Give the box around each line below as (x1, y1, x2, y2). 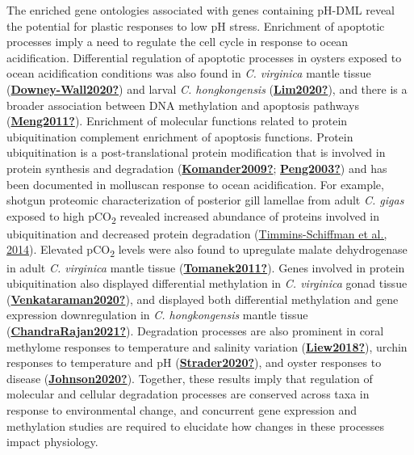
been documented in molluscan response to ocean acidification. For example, (6, 175, 384, 192)
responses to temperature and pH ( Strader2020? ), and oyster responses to (6, 354, 382, 371)
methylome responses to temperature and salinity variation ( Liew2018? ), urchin (6, 338, 408, 355)
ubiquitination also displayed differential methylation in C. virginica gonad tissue (6, 275, 408, 292)
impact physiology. (6, 433, 98, 450)
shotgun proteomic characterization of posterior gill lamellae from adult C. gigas (6, 192, 404, 209)
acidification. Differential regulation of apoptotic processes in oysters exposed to (6, 48, 402, 65)
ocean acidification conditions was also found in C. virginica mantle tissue (6, 65, 371, 82)
